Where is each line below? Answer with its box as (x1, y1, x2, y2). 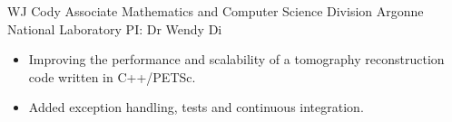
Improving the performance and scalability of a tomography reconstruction (28, 50, 445, 69)
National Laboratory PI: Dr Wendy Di (7, 19, 222, 38)
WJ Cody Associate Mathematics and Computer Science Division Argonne (7, 2, 424, 20)
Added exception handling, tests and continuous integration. (28, 98, 364, 117)
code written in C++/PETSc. (28, 67, 196, 86)
